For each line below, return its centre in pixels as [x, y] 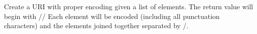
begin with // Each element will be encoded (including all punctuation [112, 16]
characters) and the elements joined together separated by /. [96, 25]
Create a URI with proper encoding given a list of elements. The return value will [129, 6]
